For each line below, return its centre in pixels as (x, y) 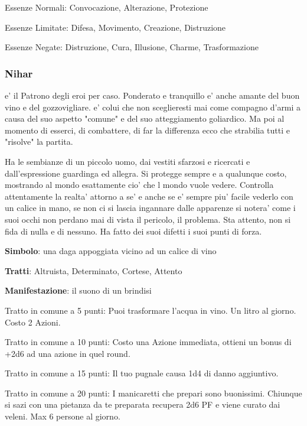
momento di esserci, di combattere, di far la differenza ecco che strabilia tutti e (147, 130)
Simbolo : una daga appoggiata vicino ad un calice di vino (111, 251)
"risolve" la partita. (39, 142)
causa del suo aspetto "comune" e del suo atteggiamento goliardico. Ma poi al (145, 118)
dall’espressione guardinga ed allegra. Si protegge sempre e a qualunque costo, (146, 173)
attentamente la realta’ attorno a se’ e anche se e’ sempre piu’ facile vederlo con (149, 196)
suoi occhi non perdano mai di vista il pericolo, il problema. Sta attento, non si (148, 219)
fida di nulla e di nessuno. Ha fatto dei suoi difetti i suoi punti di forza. (133, 231)
